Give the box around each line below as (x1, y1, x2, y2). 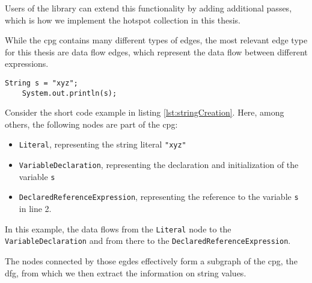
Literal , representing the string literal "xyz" (19, 138, 186, 151)
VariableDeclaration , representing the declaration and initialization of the (19, 158, 299, 171)
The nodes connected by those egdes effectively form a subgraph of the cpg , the (5, 255, 298, 267)
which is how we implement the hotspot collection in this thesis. (5, 13, 240, 26)
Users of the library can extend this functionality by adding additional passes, (5, 2, 292, 14)
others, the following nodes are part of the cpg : (5, 117, 178, 130)
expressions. (5, 57, 49, 70)
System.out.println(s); (22, 89, 117, 98)
